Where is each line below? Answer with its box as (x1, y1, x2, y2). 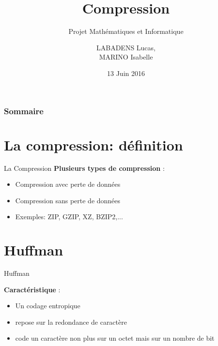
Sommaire (4, 105, 44, 117)
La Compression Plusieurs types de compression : (4, 163, 165, 173)
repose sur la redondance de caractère (15, 316, 127, 327)
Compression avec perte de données (15, 179, 121, 189)
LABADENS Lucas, (96, 42, 156, 52)
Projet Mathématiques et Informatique (68, 26, 184, 36)
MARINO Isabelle (99, 52, 153, 62)
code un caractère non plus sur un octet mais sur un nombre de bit (15, 333, 215, 343)
